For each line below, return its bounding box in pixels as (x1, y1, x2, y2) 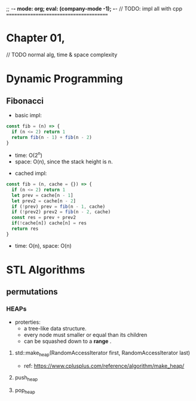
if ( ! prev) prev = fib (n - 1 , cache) (11, 203, 106, 209)
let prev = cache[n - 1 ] (11, 192, 73, 198)
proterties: (14, 318, 41, 326)
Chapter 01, (6, 31, 66, 45)
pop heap (14, 387, 35, 396)
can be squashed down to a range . (23, 338, 112, 345)
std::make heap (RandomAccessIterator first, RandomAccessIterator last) (14, 349, 190, 358)
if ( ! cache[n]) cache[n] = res (11, 220, 87, 226)
